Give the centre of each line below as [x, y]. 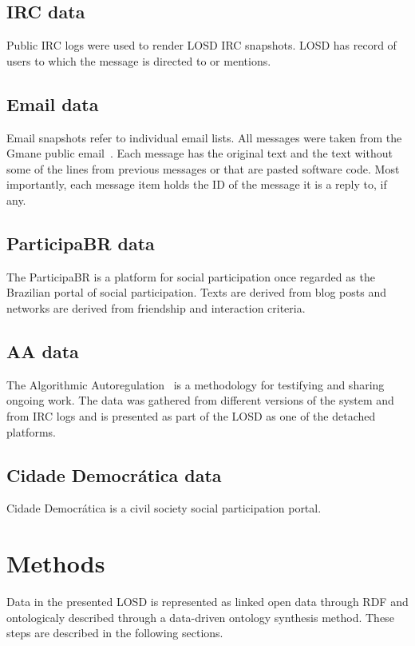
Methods [56, 563]
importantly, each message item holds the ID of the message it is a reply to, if [197, 184]
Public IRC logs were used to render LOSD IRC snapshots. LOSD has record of [202, 45]
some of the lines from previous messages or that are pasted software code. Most [203, 168]
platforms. [31, 431]
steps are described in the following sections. [115, 633]
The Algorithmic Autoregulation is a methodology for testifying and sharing [196, 384]
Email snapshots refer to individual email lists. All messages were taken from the [204, 137]
